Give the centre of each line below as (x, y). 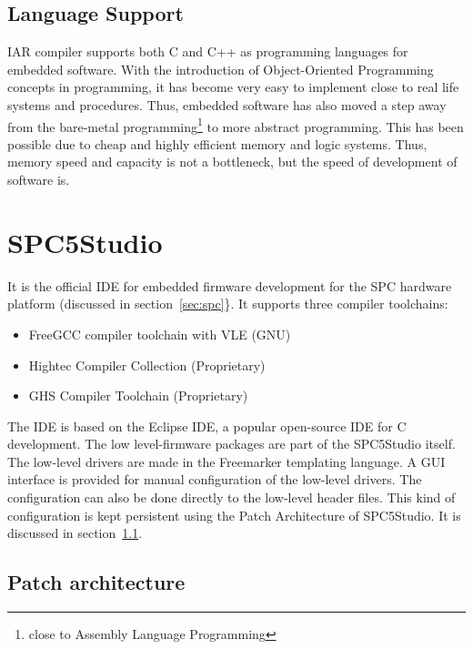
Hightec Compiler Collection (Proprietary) (147, 365)
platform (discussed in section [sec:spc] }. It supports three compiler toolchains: (228, 304)
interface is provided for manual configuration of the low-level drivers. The (215, 479)
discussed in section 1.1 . (75, 533)
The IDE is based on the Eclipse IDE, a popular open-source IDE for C (207, 426)
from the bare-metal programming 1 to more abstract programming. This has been (236, 125)
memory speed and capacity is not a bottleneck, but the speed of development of (232, 162)
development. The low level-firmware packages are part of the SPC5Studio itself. (231, 444)
